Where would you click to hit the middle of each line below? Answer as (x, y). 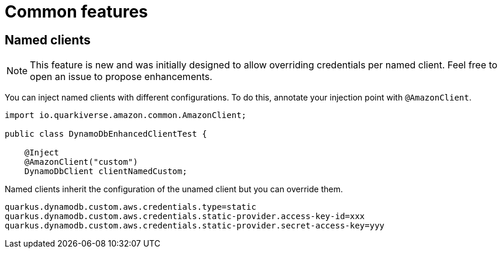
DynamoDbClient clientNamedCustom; (106, 171)
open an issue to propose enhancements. (121, 77)
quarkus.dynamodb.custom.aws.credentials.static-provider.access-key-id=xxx (185, 216)
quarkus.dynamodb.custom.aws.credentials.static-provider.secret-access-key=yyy (195, 226)
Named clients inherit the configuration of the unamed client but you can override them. (174, 189)
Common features (76, 12)
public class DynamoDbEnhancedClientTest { (106, 134)
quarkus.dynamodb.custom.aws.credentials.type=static (130, 207)
